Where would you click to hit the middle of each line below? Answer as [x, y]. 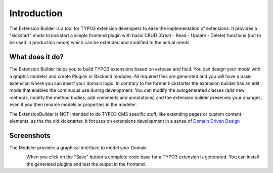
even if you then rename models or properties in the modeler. [73, 105]
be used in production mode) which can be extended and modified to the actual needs [99, 43]
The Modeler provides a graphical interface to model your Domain [78, 148]
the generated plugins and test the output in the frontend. [86, 164]
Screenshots [30, 135]
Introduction [36, 13]
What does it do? [37, 57]
